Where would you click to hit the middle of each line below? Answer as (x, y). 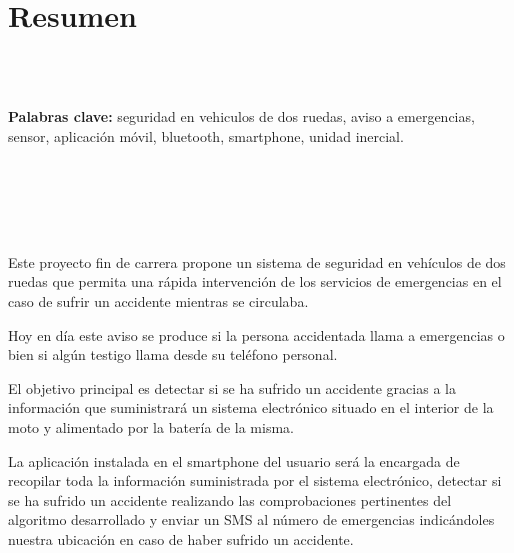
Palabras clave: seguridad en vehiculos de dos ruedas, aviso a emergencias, (241, 116)
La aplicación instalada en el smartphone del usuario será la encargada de (234, 460)
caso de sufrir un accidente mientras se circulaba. (158, 301)
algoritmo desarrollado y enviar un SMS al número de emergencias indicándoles (251, 519)
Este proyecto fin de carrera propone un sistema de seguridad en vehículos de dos (257, 261)
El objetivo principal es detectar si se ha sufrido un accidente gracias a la (232, 387)
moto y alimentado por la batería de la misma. (151, 427)
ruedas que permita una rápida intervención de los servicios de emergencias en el (255, 281)
